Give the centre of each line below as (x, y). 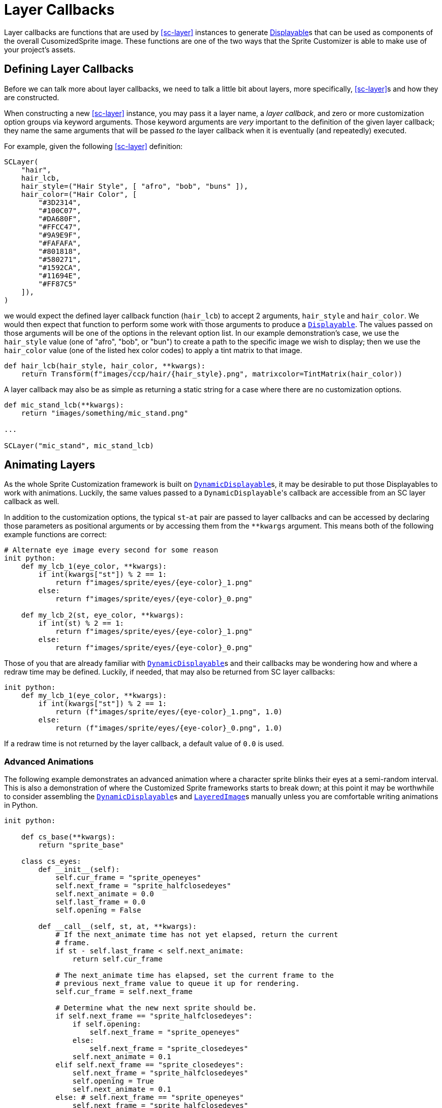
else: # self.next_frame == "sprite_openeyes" (150, 1098)
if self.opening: (107, 1024)
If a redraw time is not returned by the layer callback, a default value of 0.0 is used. (144, 744)
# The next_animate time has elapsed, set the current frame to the (195, 975)
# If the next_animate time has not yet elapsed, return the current (197, 935)
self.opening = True (113, 1081)
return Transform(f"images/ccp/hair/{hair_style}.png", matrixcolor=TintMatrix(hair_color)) (212, 374)
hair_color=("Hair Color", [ (79, 194)
